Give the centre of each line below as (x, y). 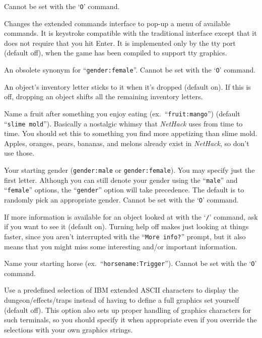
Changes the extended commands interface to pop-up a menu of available (117, 23)
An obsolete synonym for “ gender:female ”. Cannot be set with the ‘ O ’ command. (130, 70)
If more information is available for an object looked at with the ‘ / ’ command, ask (131, 216)
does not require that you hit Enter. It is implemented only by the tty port (120, 43)
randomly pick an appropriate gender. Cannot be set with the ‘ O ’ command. (121, 199)
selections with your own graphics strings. (69, 329)
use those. (19, 153)
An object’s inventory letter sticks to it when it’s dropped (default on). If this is (127, 86)
